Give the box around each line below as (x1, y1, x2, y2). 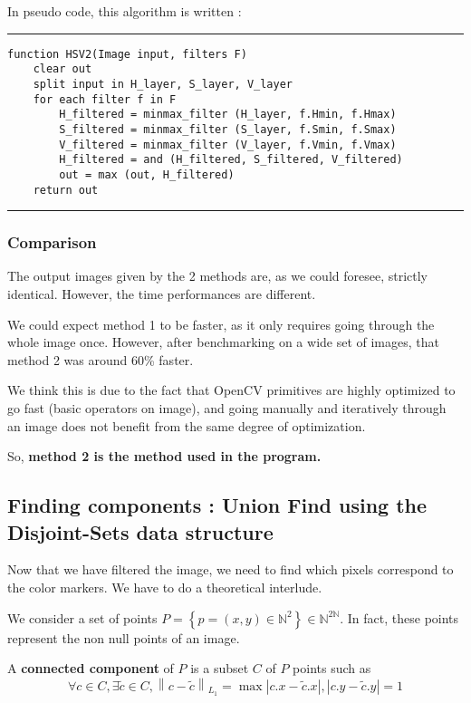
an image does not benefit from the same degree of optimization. (7, 416, 366, 435)
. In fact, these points (340, 608, 459, 627)
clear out (33, 63, 92, 76)
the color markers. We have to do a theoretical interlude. (7, 577, 322, 596)
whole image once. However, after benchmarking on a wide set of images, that (7, 332, 439, 351)
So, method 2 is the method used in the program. (7, 447, 322, 466)
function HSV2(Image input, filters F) (7, 47, 247, 61)
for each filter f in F (33, 92, 177, 106)
